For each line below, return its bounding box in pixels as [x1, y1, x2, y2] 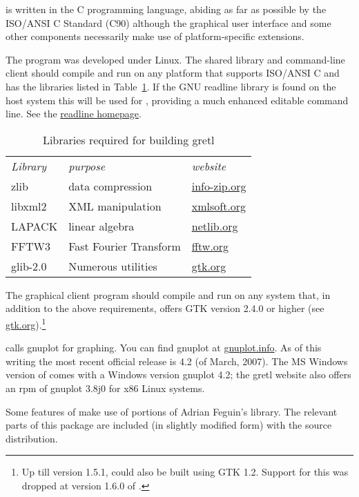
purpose [68, 157, 106, 174]
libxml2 [11, 197, 47, 214]
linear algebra [68, 217, 135, 234]
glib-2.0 [11, 257, 47, 274]
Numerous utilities [68, 257, 157, 274]
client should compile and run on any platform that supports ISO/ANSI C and [6, 66, 340, 80]
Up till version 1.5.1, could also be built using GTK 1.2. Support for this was [21, 465, 349, 479]
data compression [68, 177, 153, 194]
